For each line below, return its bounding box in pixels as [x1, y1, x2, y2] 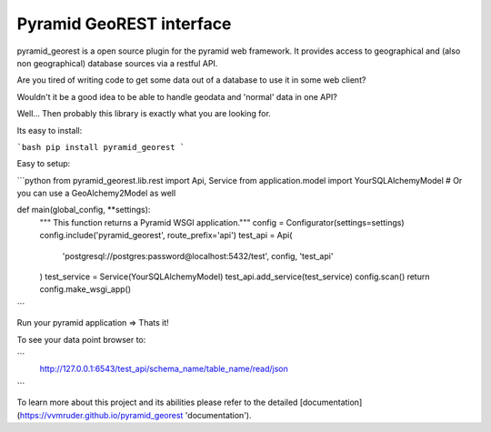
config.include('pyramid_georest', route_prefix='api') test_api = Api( [39, 230, 293, 241]
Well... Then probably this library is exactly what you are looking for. [16, 108, 272, 119]
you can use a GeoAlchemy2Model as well [16, 187, 176, 199]
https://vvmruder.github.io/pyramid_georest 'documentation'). [19, 409, 252, 420]
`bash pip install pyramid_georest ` [16, 142, 185, 152]
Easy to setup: [16, 158, 71, 169]
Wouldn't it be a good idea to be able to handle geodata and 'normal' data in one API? [16, 91, 338, 102]
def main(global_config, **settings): [16, 205, 151, 216]
